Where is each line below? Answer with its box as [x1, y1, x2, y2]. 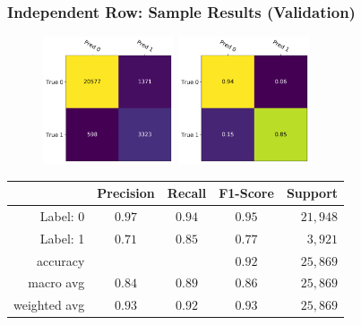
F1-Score [219, 184, 274, 202]
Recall [167, 184, 207, 202]
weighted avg [13, 295, 85, 314]
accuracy [37, 251, 85, 269]
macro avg [28, 273, 85, 292]
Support [286, 184, 339, 202]
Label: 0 [39, 206, 85, 225]
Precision [97, 184, 155, 202]
